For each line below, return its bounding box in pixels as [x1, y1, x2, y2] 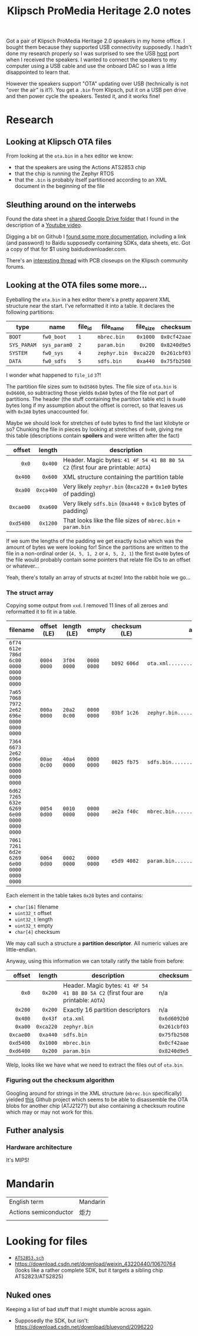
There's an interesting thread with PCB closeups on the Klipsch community [6, 257, 189, 264]
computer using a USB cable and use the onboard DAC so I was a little [6, 62, 177, 70]
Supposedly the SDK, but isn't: [14, 1317, 90, 1324]
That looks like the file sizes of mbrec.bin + [62, 516, 181, 524]
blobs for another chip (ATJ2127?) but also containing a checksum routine [6, 1102, 186, 1109]
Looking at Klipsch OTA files [6, 137, 112, 147]
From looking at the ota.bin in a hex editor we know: [6, 152, 134, 160]
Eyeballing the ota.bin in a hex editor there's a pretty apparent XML [6, 296, 171, 303]
